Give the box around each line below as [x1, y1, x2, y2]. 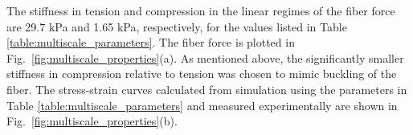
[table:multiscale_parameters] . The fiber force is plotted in [6, 34, 295, 51]
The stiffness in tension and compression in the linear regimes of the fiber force [6, 2, 395, 18]
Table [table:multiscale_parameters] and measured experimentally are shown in [6, 96, 398, 113]
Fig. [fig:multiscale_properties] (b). [6, 112, 178, 129]
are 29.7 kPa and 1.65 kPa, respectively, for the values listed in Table [6, 18, 347, 35]
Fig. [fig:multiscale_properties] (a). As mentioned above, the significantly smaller [6, 49, 404, 66]
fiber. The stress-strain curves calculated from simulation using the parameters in [6, 80, 407, 97]
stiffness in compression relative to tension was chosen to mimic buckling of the [6, 65, 397, 82]
